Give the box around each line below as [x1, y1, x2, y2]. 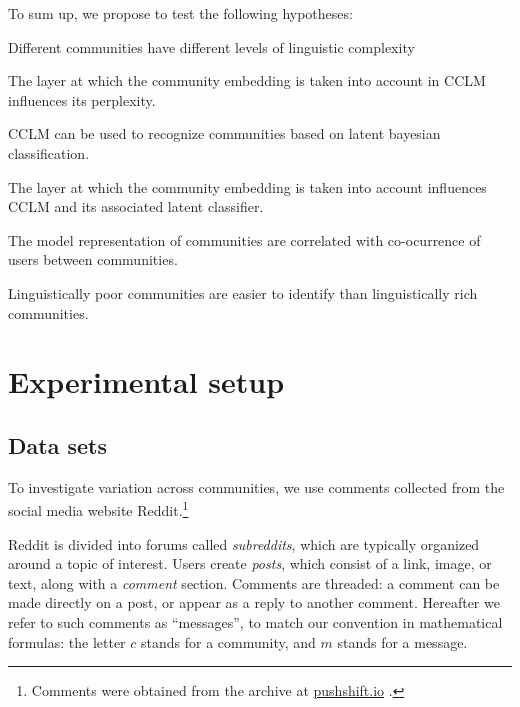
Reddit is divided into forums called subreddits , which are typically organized [8, 533, 480, 554]
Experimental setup [8, 361, 285, 402]
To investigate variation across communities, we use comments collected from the [8, 476, 505, 497]
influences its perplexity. [8, 89, 156, 110]
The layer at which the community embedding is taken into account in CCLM [8, 70, 486, 91]
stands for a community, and [140, 631, 316, 652]
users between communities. [8, 249, 178, 270]
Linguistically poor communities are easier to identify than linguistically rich [8, 282, 478, 303]
